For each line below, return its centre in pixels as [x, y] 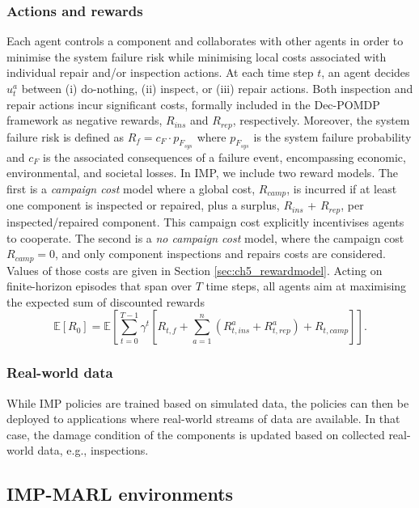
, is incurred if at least [342, 189]
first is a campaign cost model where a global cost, [131, 189]
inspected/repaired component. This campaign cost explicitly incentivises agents [205, 221]
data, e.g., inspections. [93, 450]
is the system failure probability [332, 136]
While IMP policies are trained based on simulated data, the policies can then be [208, 402]
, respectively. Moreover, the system [321, 120]
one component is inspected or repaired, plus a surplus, [143, 205]
